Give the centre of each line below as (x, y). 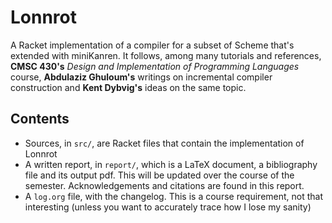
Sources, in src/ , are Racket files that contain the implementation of (164, 143)
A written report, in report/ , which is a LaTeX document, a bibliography (171, 164)
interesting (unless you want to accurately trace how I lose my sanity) (168, 207)
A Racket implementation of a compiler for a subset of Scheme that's (152, 45)
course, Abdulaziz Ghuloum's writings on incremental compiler (141, 77)
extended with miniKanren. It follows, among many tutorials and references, (166, 55)
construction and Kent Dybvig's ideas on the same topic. (128, 87)
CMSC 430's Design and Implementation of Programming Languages (155, 66)
